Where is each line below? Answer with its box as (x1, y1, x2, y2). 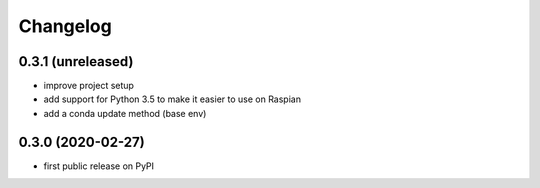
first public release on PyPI (43, 160, 155, 172)
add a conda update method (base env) (43, 107, 207, 119)
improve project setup (43, 80, 135, 92)
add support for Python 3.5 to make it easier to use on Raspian (43, 93, 302, 105)
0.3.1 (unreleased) (18, 53, 134, 70)
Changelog (18, 15, 112, 37)
